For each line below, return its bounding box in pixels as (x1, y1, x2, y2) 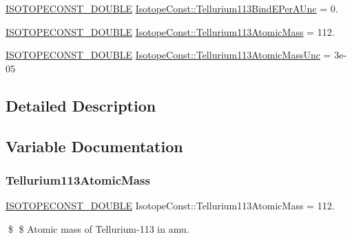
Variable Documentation (6, 135, 183, 156)
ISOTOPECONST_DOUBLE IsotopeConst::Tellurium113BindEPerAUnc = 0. (6, 1, 338, 15)
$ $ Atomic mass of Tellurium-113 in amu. (8, 221, 189, 236)
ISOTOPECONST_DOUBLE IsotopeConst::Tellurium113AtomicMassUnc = (6, 48, 331, 62)
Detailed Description (6, 94, 156, 116)
